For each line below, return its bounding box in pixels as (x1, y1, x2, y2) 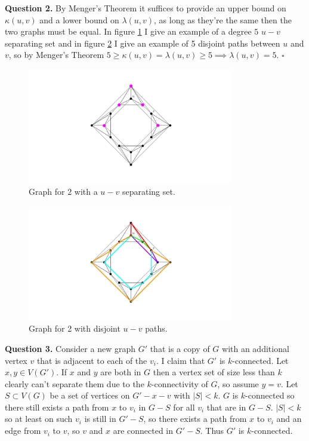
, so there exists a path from (143, 412, 247, 425)
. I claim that (156, 354, 205, 366)
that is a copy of (150, 342, 210, 354)
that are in (206, 400, 246, 413)
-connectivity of (151, 377, 208, 390)
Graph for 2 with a (29, 185, 98, 198)
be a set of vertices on (50, 389, 130, 402)
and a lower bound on (39, 13, 119, 26)
